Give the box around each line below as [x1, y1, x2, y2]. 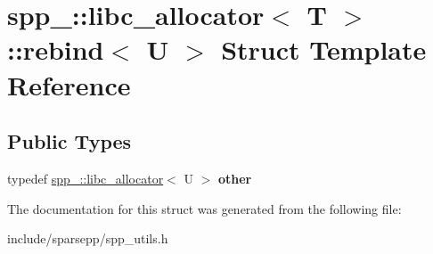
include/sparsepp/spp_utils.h [7, 229, 168, 248]
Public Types [7, 127, 132, 155]
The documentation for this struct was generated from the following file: [7, 199, 402, 217]
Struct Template [221, 31, 427, 68]
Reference [7, 66, 131, 102]
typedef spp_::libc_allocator [7, 168, 164, 187]
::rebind [7, 31, 104, 68]
